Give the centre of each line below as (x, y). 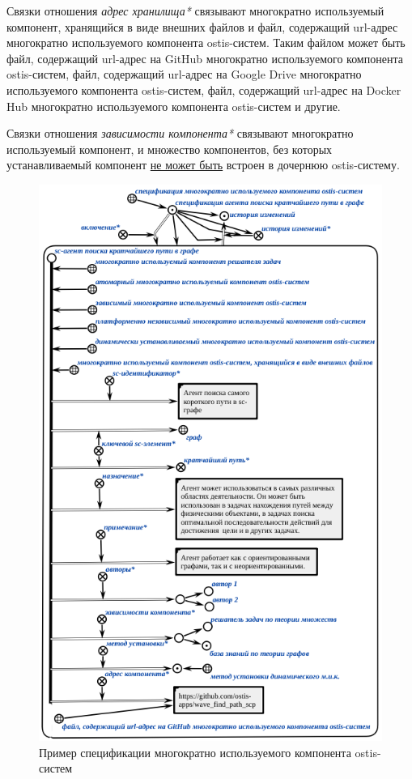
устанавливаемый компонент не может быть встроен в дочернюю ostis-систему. (203, 165)
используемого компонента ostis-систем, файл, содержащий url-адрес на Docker (204, 89)
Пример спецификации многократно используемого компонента (195, 752)
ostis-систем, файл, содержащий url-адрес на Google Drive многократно (184, 74)
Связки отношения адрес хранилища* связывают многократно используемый (195, 11)
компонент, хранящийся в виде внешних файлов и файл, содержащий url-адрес (202, 26)
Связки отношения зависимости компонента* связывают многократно (180, 133)
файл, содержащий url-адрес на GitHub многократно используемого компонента (205, 58)
